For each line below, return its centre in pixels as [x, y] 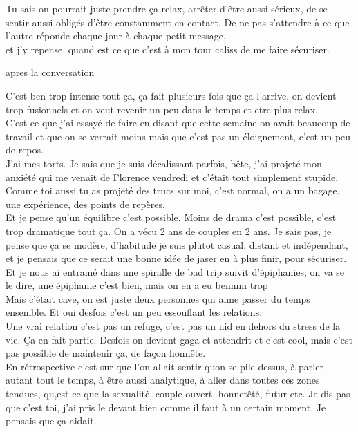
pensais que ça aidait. [51, 421]
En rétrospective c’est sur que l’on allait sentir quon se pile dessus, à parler [164, 366]
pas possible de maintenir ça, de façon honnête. [106, 353]
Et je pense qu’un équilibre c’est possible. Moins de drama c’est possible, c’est [171, 217]
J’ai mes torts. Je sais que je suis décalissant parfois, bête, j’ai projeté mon [164, 163]
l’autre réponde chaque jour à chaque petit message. [116, 36]
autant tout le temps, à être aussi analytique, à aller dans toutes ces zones [163, 380]
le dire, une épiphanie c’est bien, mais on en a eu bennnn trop [137, 285]
